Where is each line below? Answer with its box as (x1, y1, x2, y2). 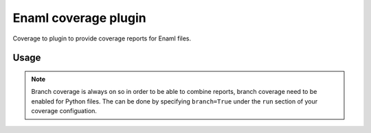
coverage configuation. (31, 107, 98, 115)
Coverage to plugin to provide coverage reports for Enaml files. (12, 34, 192, 43)
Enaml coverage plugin (12, 10, 147, 25)
